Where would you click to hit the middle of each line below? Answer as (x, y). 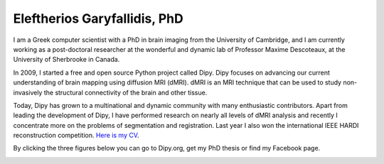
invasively (28, 92)
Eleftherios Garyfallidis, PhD (98, 18)
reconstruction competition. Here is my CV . (76, 136)
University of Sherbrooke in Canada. (66, 60)
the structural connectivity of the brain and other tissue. (126, 92)
